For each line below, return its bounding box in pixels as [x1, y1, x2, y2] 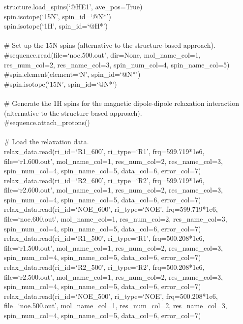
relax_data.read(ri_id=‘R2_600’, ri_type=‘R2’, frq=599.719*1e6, [4, 175, 205, 185]
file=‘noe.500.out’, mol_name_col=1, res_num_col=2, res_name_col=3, [4, 300, 227, 311]
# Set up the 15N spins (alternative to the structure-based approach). [4, 40, 215, 50]
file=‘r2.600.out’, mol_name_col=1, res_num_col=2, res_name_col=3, [4, 185, 223, 195]
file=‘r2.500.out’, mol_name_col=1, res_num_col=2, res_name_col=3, [4, 271, 223, 282]
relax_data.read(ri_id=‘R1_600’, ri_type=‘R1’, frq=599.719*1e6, [4, 146, 205, 156]
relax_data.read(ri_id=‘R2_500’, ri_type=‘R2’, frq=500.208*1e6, [4, 262, 205, 272]
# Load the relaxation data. [4, 136, 89, 147]
